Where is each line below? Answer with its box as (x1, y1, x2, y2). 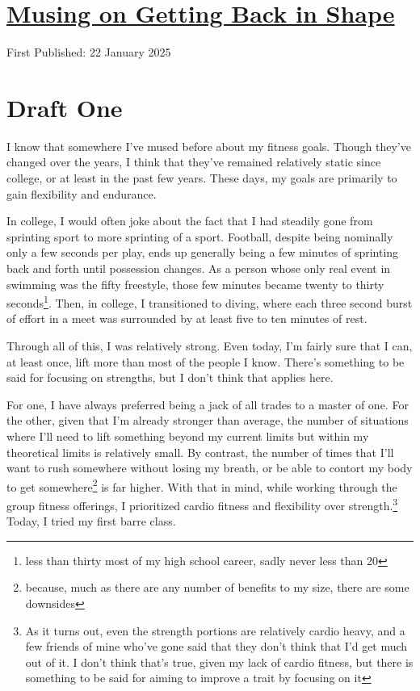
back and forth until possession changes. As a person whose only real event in (6, 260, 391, 276)
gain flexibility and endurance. (6, 185, 157, 202)
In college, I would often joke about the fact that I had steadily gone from (6, 212, 373, 229)
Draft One (6, 90, 123, 124)
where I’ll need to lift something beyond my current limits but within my (6, 428, 369, 444)
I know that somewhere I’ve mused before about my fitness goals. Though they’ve (6, 137, 411, 154)
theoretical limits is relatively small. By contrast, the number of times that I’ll (6, 443, 394, 460)
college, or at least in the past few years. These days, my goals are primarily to (6, 170, 397, 186)
